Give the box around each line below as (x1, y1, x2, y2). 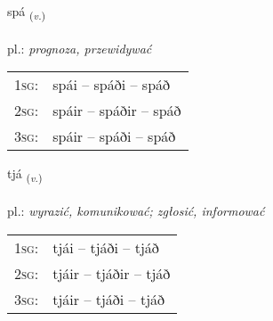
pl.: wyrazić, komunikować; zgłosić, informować (7, 202, 265, 220)
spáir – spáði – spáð (52, 126, 176, 147)
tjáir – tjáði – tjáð (52, 288, 165, 309)
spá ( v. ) (7, 2, 46, 22)
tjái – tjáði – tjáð (52, 236, 159, 258)
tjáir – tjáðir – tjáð (52, 262, 171, 284)
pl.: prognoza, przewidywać (7, 38, 152, 57)
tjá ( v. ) (7, 164, 43, 185)
